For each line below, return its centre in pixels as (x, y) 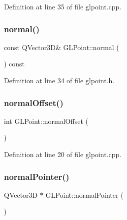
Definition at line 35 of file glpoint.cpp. (63, 6)
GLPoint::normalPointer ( (84, 194)
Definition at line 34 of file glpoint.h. (59, 80)
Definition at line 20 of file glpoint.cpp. (63, 154)
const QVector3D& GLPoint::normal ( (62, 47)
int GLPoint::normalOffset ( (46, 121)
